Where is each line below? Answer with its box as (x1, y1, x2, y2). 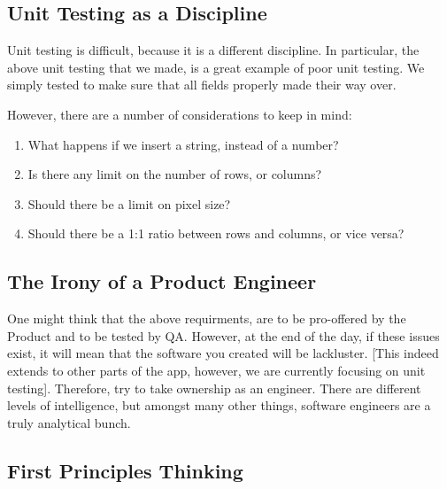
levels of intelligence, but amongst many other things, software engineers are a (7, 396, 431, 415)
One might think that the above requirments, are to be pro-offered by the (7, 309, 406, 328)
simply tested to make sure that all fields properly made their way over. (7, 75, 397, 94)
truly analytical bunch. (7, 413, 131, 431)
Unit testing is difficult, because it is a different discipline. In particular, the (7, 41, 420, 59)
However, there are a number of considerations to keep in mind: (7, 105, 352, 123)
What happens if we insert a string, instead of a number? (27, 135, 339, 153)
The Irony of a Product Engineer (7, 268, 317, 295)
